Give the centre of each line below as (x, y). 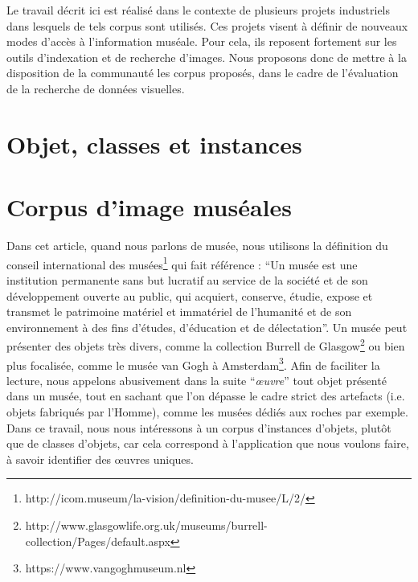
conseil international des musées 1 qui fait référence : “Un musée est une (182, 263)
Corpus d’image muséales (150, 207)
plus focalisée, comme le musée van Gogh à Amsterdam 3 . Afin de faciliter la (193, 363)
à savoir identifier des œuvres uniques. (100, 459)
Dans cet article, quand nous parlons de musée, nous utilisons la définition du (197, 246)
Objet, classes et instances (154, 143)
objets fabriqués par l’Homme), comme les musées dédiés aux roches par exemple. (207, 411)
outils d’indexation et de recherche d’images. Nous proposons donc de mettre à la (207, 57)
